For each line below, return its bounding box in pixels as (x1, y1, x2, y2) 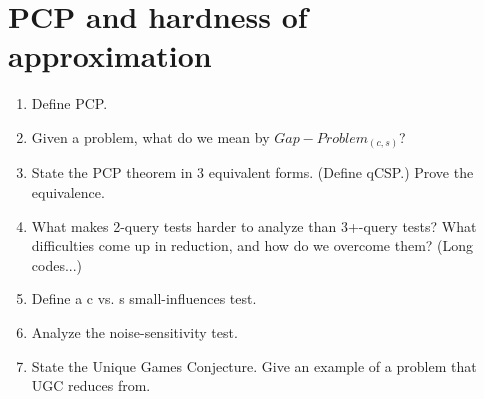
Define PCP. (31, 93, 108, 114)
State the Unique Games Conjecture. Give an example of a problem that (31, 355, 477, 376)
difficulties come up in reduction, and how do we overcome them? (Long (31, 235, 474, 256)
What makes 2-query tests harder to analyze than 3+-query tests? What (31, 215, 477, 236)
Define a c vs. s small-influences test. (31, 288, 257, 309)
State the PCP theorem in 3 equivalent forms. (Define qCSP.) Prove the (31, 162, 474, 183)
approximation (8, 35, 212, 76)
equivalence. (31, 182, 105, 203)
